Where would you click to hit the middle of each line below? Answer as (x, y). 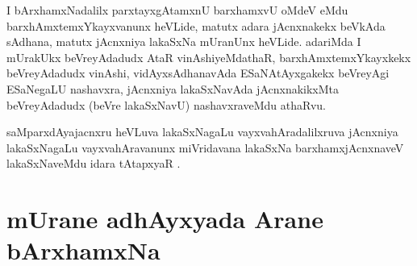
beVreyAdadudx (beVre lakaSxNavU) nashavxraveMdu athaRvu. (166, 104)
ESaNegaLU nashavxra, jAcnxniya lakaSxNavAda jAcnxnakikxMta (173, 88)
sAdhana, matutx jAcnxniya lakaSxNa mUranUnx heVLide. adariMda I (184, 42)
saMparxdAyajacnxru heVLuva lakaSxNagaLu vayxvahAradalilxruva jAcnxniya (202, 132)
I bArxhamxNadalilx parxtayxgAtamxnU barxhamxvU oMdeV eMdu (177, 10)
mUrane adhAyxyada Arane (165, 219)
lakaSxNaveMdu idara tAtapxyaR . (94, 163)
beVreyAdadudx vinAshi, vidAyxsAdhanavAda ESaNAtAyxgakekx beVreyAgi (198, 73)
